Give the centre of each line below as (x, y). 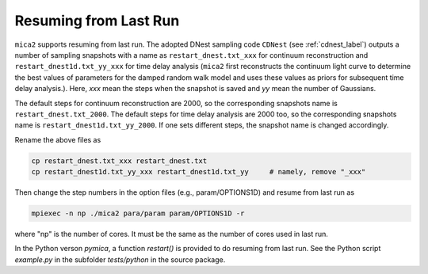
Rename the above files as (58, 139)
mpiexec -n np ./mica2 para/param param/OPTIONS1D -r (138, 213)
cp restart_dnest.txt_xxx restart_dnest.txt (119, 161)
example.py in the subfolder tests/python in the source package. (120, 259)
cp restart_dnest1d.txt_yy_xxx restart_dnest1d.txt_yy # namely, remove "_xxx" (199, 172)
